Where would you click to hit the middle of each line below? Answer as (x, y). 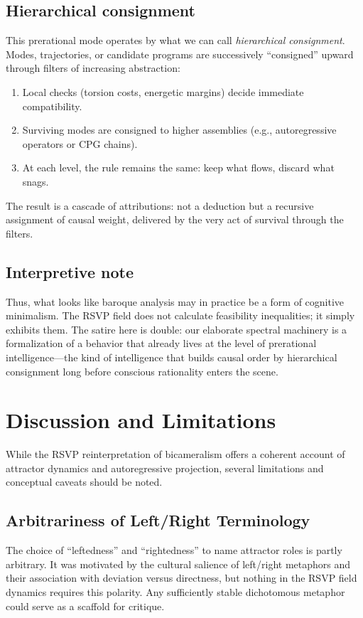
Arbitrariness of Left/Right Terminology (158, 520)
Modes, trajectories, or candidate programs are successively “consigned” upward (180, 54)
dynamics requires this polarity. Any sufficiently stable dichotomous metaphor (175, 591)
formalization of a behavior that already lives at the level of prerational (161, 343)
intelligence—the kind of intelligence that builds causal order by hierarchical (172, 357)
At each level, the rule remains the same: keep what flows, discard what (178, 167)
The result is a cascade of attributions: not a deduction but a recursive (160, 205)
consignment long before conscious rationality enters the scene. (142, 371)
